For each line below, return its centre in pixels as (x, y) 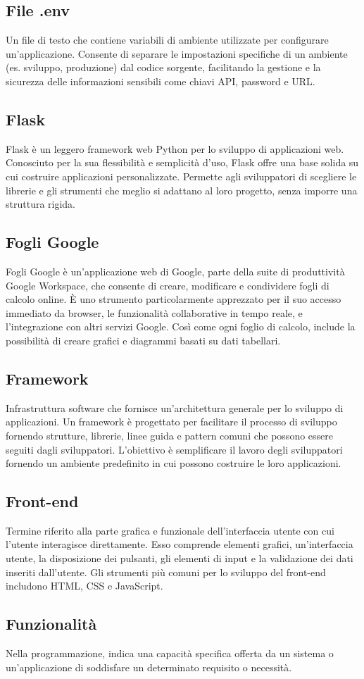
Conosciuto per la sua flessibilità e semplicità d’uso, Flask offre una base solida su (182, 162)
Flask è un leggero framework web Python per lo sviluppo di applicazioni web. (175, 148)
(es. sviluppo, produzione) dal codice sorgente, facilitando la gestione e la (163, 67)
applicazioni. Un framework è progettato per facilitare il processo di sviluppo (171, 422)
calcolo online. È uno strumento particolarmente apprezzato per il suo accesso (174, 299)
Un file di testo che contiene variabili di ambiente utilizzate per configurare (167, 40)
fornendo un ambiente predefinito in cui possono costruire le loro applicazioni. (174, 463)
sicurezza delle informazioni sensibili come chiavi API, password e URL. (161, 81)
